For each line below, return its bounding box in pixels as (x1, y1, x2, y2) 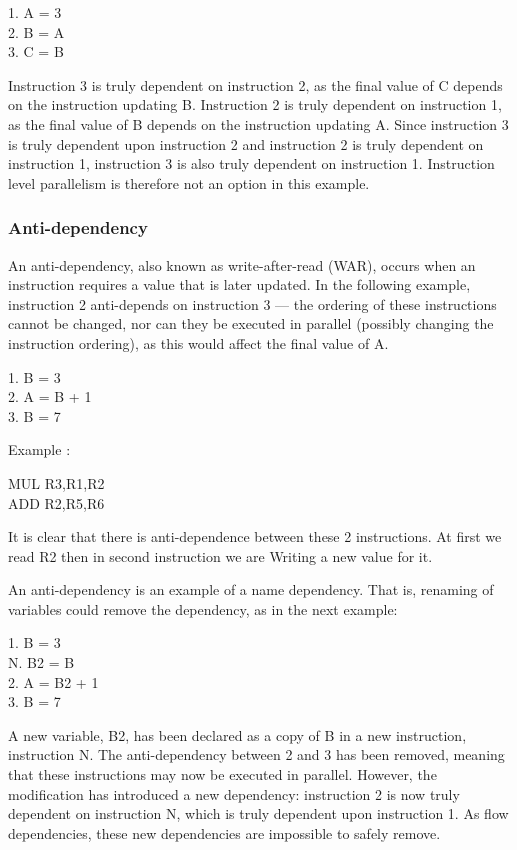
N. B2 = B (8, 652, 75, 673)
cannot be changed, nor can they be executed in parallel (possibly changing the (8, 313, 494, 334)
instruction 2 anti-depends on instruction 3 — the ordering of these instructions (8, 293, 497, 314)
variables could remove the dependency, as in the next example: (8, 598, 398, 619)
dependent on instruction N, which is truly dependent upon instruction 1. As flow (8, 803, 509, 824)
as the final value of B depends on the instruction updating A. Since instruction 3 (8, 113, 509, 134)
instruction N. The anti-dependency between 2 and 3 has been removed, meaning (8, 744, 505, 765)
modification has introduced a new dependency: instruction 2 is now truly (8, 783, 460, 804)
